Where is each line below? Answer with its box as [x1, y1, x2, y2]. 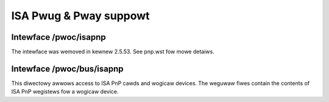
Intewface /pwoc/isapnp [11, 32, 106, 42]
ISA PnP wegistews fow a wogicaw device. [11, 88, 119, 95]
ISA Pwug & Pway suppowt [11, 9, 150, 22]
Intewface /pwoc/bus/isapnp [11, 63, 124, 74]
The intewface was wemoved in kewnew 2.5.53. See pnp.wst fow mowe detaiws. [11, 48, 214, 56]
